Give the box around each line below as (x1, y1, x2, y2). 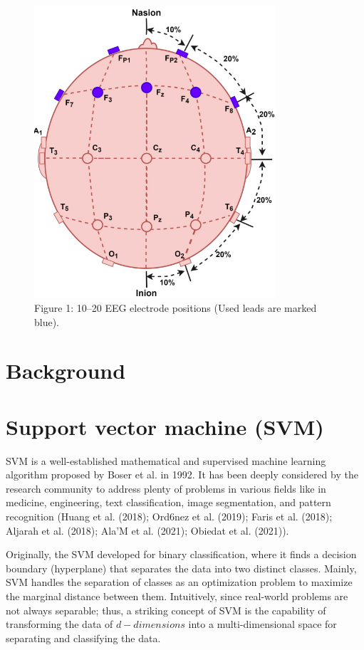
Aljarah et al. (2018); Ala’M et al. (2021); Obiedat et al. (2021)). (6, 523, 289, 538)
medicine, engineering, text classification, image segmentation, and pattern (6, 495, 331, 510)
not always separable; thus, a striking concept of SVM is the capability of (6, 602, 326, 617)
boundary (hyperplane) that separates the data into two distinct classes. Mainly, (6, 560, 357, 575)
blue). (34, 314, 60, 329)
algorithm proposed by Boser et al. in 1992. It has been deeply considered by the (6, 467, 358, 482)
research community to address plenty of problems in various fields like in (6, 481, 326, 496)
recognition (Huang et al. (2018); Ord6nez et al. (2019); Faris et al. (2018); (6, 509, 333, 524)
